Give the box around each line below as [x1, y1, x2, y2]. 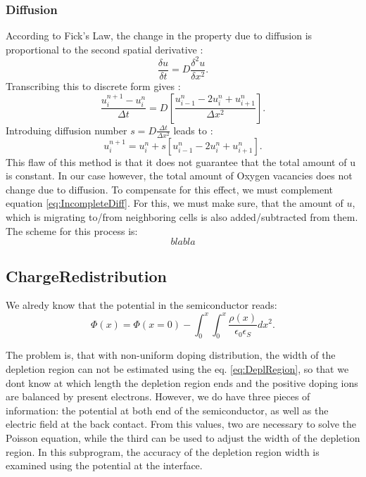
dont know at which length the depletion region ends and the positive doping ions [6, 375, 358, 390]
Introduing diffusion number [6, 122, 127, 137]
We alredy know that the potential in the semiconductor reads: [6, 298, 277, 312]
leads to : [173, 122, 213, 137]
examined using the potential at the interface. [6, 458, 203, 473]
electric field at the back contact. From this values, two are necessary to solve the [6, 416, 357, 431]
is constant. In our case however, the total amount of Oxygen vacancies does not [6, 168, 353, 183]
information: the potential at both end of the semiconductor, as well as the [6, 402, 329, 417]
